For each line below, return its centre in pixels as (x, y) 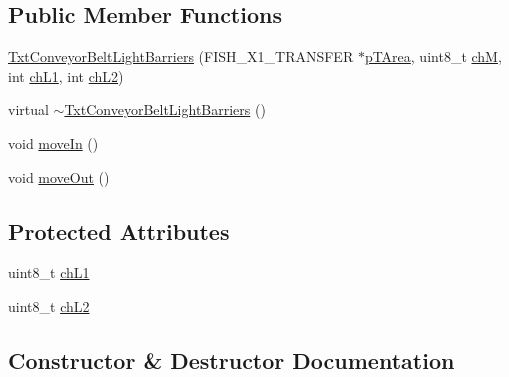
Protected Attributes (119, 230)
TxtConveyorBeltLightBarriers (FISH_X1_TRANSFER (181, 56)
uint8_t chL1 (49, 272)
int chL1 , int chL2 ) (66, 75)
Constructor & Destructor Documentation (231, 359)
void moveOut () (59, 176)
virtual (28, 109)
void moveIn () (53, 142)
